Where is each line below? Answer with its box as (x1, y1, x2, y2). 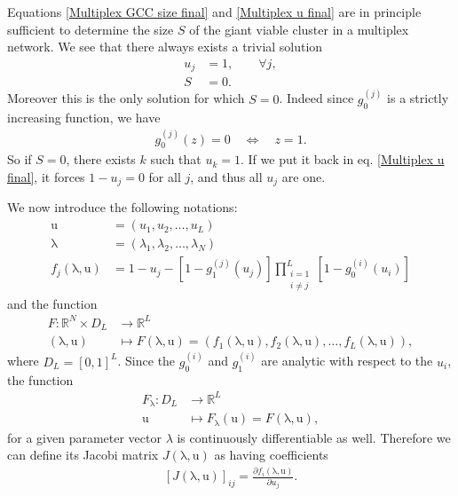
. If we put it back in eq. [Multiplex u (241, 150, 445, 169)
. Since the (117, 351, 176, 370)
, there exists (66, 150, 136, 169)
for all (148, 167, 181, 185)
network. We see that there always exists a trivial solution (7, 37, 323, 56)
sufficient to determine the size (7, 20, 174, 38)
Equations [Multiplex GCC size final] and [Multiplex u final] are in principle (7, 3, 422, 20)
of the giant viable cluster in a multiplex (189, 20, 409, 38)
